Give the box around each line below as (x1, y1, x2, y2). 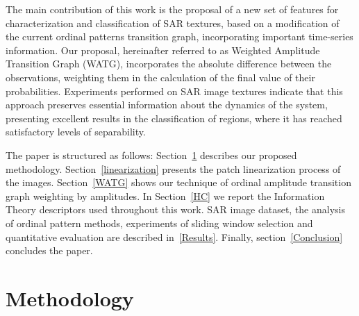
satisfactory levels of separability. (6, 124, 146, 139)
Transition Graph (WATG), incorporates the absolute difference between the (6, 56, 332, 71)
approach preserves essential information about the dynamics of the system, (6, 97, 328, 112)
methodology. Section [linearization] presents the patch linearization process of (6, 161, 341, 176)
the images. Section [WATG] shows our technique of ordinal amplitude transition (6, 175, 351, 190)
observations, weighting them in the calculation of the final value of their (6, 69, 315, 84)
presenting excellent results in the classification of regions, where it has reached (6, 110, 342, 125)
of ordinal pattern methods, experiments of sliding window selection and (6, 215, 313, 230)
